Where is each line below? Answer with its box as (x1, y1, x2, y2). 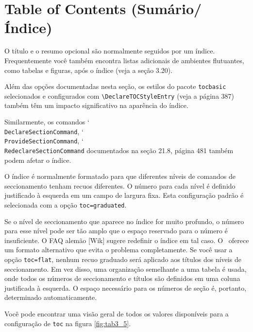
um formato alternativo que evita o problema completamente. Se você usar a (4, 245, 233, 255)
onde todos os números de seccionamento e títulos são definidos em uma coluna (4, 273, 240, 283)
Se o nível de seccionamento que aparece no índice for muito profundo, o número (4, 216, 244, 226)
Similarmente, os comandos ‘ (4, 117, 89, 126)
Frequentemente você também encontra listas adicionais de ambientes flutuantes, (4, 55, 244, 65)
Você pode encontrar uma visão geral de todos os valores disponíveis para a (4, 309, 229, 318)
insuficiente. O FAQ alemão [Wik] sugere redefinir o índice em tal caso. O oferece (4, 235, 249, 245)
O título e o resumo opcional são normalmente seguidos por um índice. (4, 46, 215, 56)
